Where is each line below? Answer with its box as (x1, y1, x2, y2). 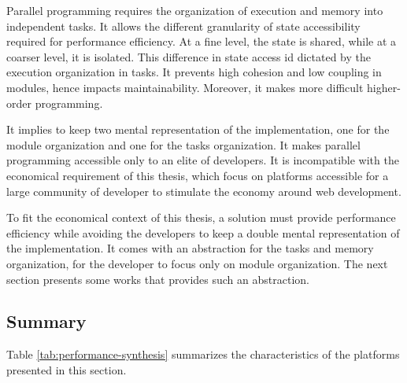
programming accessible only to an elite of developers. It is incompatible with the (6, 152, 399, 168)
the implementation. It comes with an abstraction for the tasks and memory (6, 240, 374, 256)
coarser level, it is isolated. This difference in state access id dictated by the (6, 48, 371, 64)
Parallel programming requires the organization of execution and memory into (6, 2, 383, 18)
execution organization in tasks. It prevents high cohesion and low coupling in (6, 64, 382, 80)
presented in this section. (6, 361, 127, 377)
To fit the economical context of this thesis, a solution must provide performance (6, 209, 396, 226)
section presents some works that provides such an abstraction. (6, 271, 309, 287)
